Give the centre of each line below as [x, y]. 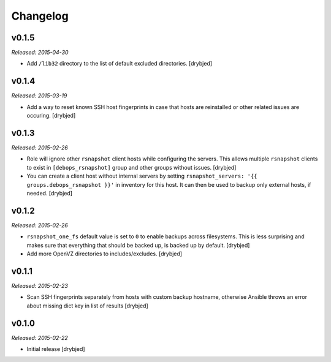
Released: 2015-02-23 [40, 285]
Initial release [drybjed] [56, 349]
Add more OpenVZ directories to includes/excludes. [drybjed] [105, 254]
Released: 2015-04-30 [40, 53]
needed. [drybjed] [50, 193]
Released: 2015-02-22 [40, 337]
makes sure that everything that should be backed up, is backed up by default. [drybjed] [138, 245]
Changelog [40, 16]
